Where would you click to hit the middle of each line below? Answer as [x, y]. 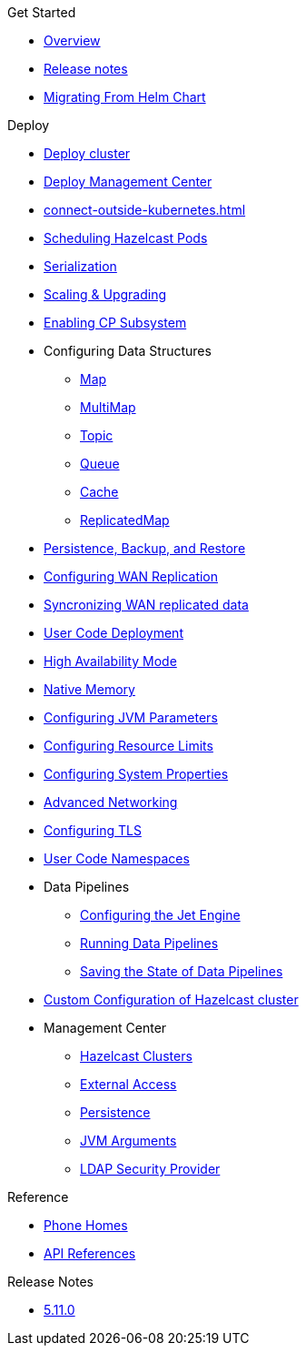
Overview [72, 40]
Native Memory [89, 689]
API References [90, 1253]
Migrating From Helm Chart [125, 97]
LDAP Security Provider [150, 1169]
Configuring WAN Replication [131, 576]
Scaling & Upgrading [105, 294]
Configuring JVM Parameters [131, 717]
